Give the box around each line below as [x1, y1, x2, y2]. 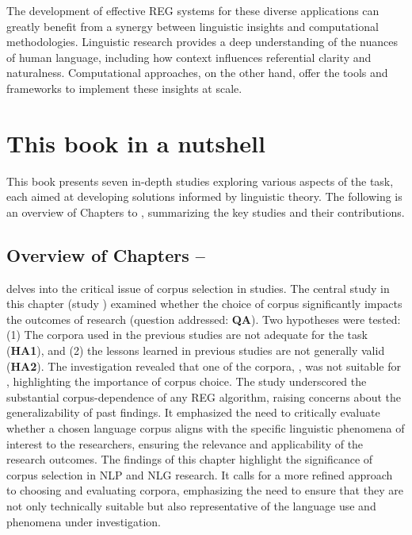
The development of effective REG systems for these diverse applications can [6, 2, 380, 18]
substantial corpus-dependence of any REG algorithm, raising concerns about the [6, 388, 402, 405]
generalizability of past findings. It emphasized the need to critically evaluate [6, 404, 380, 421]
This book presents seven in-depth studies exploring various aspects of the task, [6, 172, 394, 189]
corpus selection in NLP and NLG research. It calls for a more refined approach [6, 466, 393, 483]
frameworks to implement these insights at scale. [6, 79, 242, 96]
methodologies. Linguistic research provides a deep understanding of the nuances [6, 33, 398, 50]
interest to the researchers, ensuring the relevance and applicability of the [6, 435, 364, 452]
